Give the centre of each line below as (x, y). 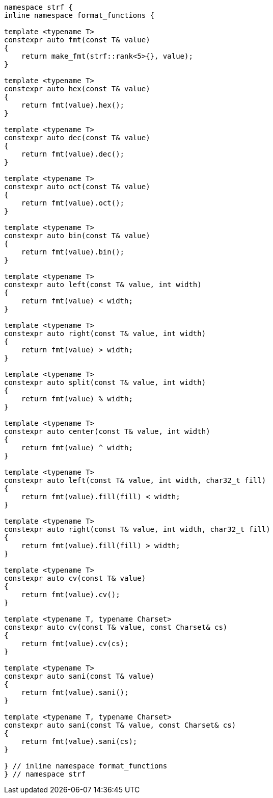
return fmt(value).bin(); (73, 252)
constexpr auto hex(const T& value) (77, 89)
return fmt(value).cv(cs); (75, 643)
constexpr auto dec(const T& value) (77, 138)
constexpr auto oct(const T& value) (77, 187)
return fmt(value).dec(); (73, 154)
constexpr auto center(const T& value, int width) (107, 431)
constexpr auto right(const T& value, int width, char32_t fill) (137, 529)
